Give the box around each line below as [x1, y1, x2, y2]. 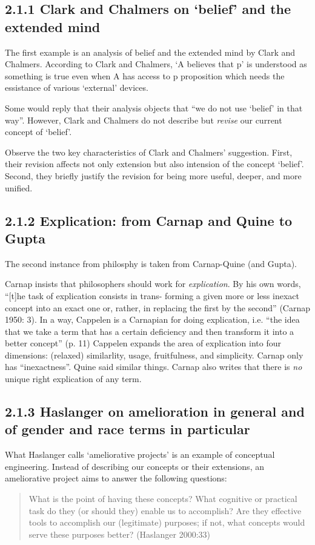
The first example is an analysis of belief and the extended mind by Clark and [5, 45, 296, 58]
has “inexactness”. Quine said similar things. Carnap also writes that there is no [5, 360, 302, 373]
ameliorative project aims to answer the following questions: [5, 472, 227, 484]
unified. [5, 181, 33, 194]
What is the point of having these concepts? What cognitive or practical [28, 492, 297, 505]
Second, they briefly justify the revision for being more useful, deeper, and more [5, 169, 302, 182]
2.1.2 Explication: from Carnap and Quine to [5, 211, 293, 230]
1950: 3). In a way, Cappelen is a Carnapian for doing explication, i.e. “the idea [5, 313, 300, 326]
